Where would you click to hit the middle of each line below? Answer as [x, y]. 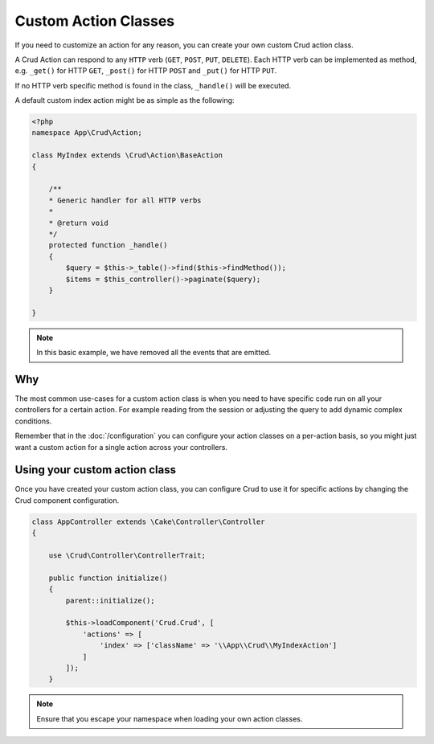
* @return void [78, 223]
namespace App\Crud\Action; [87, 133]
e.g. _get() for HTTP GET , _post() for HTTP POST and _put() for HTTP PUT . [146, 71]
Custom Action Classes [95, 21]
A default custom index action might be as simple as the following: [125, 100]
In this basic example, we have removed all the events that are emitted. [154, 353]
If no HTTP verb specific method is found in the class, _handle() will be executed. [153, 85]
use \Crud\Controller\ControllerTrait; [127, 556]
